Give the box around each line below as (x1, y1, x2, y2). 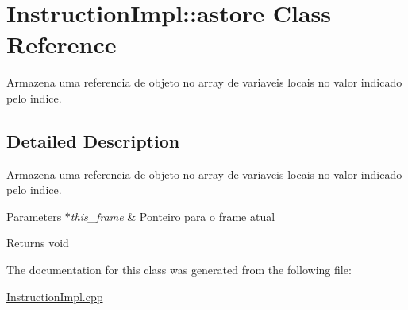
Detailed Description (6, 128, 180, 153)
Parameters (6, 207, 62, 224)
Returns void (6, 234, 69, 251)
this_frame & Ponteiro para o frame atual (70, 207, 275, 224)
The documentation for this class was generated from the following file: (6, 262, 352, 278)
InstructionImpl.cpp (6, 288, 103, 304)
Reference (6, 28, 117, 60)
